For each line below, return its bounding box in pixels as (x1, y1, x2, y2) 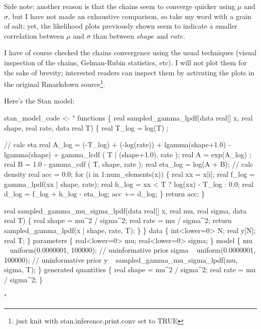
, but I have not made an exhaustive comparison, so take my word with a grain (8, 11, 251, 21)
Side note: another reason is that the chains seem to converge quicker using (4, 1, 235, 11)
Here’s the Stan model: (4, 95, 75, 106)
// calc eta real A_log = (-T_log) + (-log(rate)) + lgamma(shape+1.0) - (4, 139, 231, 150)
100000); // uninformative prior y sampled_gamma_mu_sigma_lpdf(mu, (4, 254, 238, 265)
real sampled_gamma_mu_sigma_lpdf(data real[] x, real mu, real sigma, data (4, 205, 246, 215)
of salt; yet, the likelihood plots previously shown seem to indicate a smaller (4, 21, 237, 31)
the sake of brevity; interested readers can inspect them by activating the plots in (4, 67, 254, 77)
